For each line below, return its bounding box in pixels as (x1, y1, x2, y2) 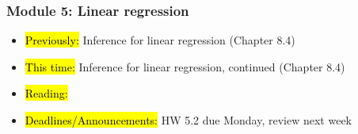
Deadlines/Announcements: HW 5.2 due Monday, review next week (25, 112, 352, 128)
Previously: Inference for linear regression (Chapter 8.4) (25, 32, 295, 48)
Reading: (25, 85, 68, 101)
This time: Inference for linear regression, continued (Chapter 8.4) (25, 58, 345, 75)
